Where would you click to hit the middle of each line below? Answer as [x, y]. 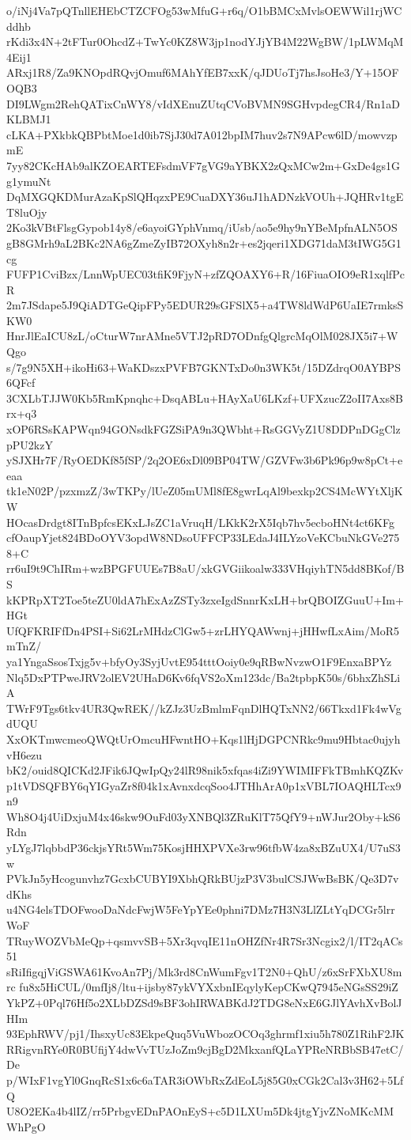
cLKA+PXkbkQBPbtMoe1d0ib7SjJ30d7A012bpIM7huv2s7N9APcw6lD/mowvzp [202, 134]
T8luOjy [27, 212]
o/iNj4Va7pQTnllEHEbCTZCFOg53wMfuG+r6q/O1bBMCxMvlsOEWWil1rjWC [204, 10]
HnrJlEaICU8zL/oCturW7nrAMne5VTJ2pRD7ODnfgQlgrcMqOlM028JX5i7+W [202, 336]
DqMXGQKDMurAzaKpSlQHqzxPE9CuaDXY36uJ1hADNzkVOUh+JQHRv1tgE [205, 197]
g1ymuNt [29, 181]
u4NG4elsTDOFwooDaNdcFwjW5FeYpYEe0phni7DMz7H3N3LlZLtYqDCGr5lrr [201, 909]
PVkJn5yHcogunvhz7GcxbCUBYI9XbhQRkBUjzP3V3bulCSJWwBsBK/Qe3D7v [203, 879]
